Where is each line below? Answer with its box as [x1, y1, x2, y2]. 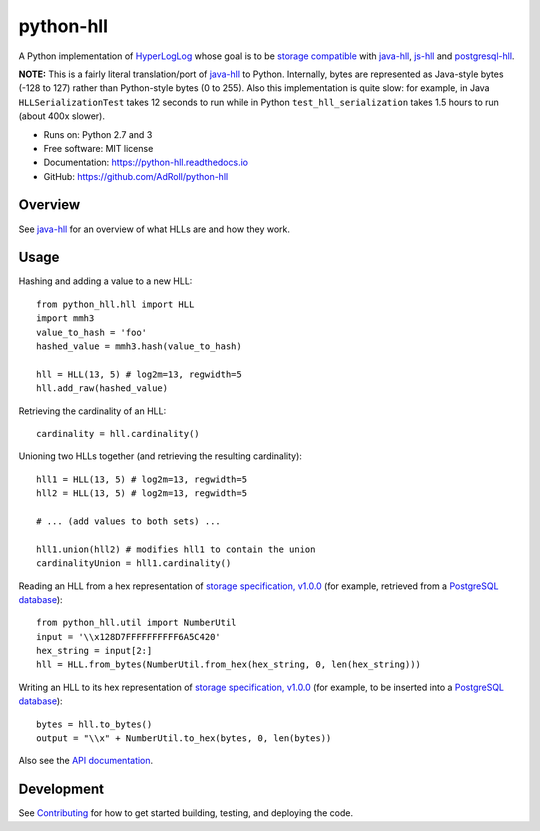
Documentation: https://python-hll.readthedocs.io [43, 156, 249, 169]
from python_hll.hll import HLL [36, 298, 195, 310]
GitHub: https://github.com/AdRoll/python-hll [43, 170, 229, 182]
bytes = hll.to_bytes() [36, 718, 153, 730]
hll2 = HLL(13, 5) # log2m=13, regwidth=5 [36, 488, 248, 499]
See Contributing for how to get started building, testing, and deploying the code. [18, 807, 354, 819]
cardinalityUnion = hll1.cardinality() [36, 558, 232, 569]
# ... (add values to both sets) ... [36, 515, 222, 527]
